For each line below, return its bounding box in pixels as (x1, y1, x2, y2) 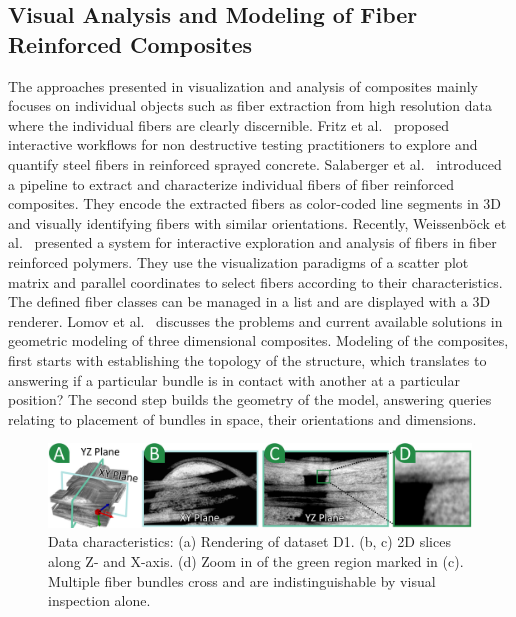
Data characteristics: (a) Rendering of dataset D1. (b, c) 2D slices (48, 531, 451, 552)
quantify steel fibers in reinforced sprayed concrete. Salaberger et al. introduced (8, 153, 502, 174)
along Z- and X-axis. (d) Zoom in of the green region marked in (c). (48, 550, 464, 571)
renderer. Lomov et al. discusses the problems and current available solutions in (8, 310, 503, 331)
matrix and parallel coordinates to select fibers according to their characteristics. (8, 271, 503, 292)
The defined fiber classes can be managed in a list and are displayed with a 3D (8, 291, 491, 312)
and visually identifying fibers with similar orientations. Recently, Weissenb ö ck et (8, 212, 507, 233)
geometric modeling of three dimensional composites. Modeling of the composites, (8, 330, 509, 351)
